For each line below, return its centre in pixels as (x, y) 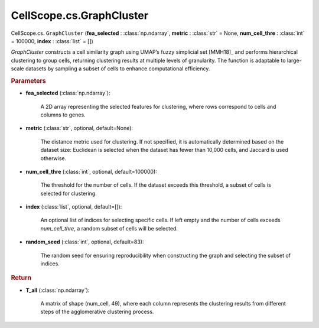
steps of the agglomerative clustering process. (97, 312)
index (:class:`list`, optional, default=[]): (74, 207)
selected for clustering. (69, 193)
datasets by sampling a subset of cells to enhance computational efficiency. (118, 69)
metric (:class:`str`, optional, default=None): (79, 128)
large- (294, 60)
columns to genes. (63, 115)
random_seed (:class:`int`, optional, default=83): (85, 242)
